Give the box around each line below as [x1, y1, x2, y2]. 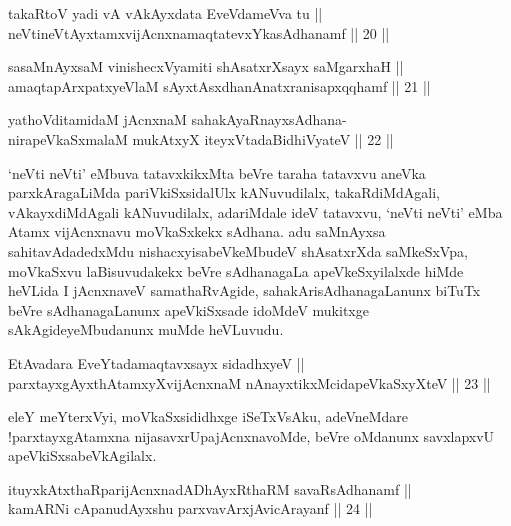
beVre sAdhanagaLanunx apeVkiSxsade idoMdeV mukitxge [8, 299, 369, 320]
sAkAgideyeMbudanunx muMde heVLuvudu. [8, 319, 284, 340]
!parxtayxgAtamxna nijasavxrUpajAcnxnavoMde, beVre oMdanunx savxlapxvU [8, 425, 495, 446]
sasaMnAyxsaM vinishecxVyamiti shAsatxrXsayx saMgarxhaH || [8, 56, 404, 77]
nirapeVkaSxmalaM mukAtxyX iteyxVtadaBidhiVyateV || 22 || [8, 128, 394, 149]
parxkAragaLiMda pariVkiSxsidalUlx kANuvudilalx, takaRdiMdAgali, [8, 182, 440, 203]
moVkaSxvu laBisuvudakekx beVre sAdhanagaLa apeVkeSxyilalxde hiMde [8, 260, 464, 281]
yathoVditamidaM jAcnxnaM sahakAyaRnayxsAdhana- [8, 109, 347, 130]
